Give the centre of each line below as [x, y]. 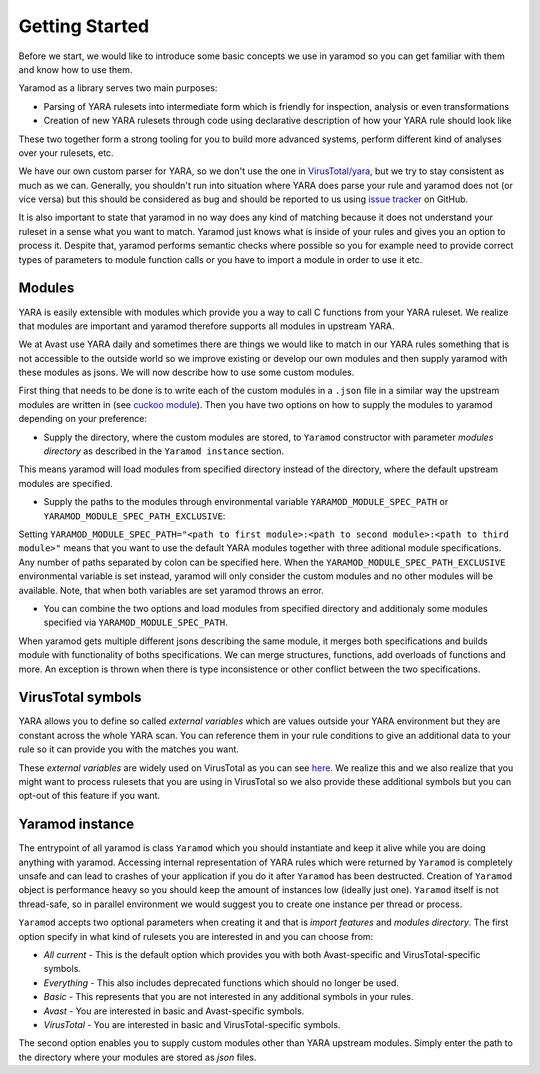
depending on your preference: [82, 419]
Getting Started [84, 26]
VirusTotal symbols [80, 697]
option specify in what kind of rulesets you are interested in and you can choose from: [196, 936]
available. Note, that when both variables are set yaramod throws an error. [171, 590]
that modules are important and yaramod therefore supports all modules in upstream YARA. [206, 326]
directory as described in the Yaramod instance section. [164, 451]
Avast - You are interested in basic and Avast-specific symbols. [174, 1011]
